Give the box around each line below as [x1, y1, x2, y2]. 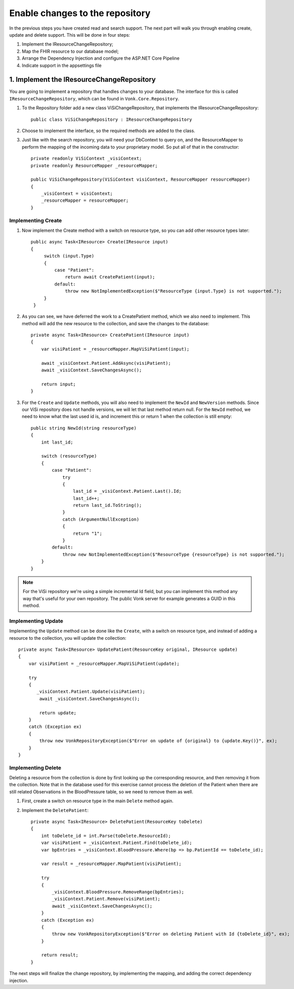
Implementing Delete [9, 764, 62, 771]
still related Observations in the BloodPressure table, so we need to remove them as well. [9, 788, 193, 795]
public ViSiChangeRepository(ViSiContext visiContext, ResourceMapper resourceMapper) [31, 177, 250, 183]
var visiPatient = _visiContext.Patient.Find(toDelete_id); [41, 840, 193, 845]
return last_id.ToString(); [73, 502, 142, 508]
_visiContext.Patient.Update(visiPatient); [37, 689, 145, 694]
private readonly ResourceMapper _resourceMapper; [31, 163, 158, 168]
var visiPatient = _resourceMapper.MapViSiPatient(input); [41, 346, 190, 352]
